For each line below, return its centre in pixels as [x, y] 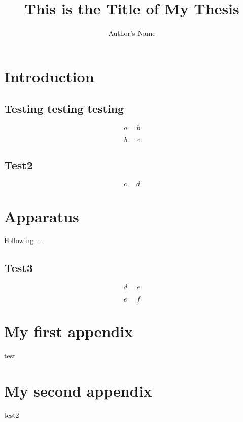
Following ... [23, 240]
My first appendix [69, 331]
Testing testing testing [64, 109]
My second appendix [78, 391]
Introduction [49, 76]
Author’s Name [132, 33]
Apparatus [42, 216]
